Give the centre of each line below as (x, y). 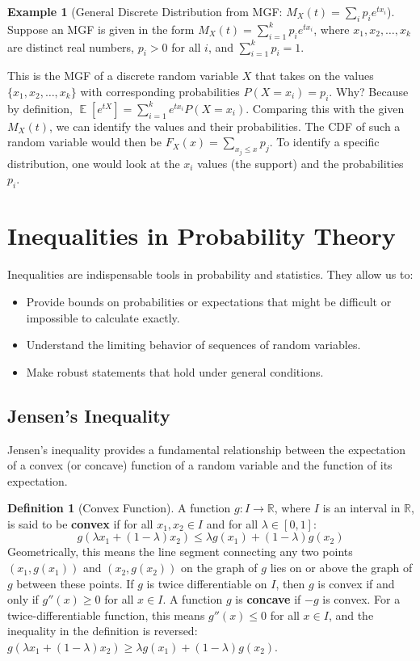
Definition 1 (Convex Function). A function (119, 508)
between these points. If (75, 583)
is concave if (268, 599)
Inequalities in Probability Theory (202, 236)
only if (23, 599)
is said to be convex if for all (80, 523)
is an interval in (361, 508)
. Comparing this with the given (325, 108)
